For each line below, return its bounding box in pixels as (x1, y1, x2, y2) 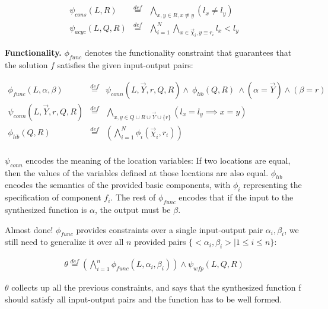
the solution (5, 59, 48, 71)
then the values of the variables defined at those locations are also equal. (5, 166, 269, 179)
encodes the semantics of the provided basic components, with (5, 179, 231, 191)
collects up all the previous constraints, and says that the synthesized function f (11, 281, 301, 294)
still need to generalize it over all (5, 235, 124, 248)
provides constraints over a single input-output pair (76, 223, 263, 235)
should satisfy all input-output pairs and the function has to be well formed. (5, 292, 282, 305)
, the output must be (94, 203, 171, 216)
